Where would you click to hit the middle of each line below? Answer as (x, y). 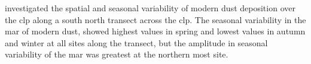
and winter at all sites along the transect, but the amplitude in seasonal (136, 42)
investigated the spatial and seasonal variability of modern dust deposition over (150, 8)
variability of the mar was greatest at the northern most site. (117, 54)
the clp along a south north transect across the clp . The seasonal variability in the (155, 19)
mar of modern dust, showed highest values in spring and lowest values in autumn (155, 31)
